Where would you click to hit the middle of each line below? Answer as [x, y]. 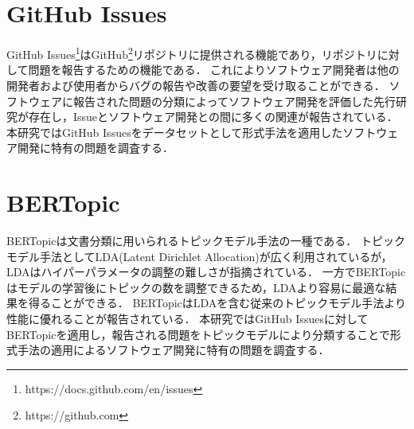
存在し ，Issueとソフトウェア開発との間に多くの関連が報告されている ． [213, 117]
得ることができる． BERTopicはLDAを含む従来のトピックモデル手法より [217, 303]
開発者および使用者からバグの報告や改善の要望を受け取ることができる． [196, 85]
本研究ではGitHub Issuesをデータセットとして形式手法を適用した [175, 132]
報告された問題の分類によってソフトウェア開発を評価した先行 [234, 101]
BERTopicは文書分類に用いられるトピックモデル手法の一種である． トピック [206, 241]
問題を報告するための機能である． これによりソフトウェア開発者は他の [214, 70]
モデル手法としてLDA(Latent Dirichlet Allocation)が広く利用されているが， [199, 256]
